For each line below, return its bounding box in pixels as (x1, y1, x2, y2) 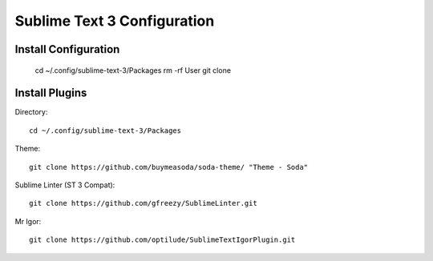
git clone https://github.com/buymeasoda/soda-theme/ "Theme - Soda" (29, 163, 309, 171)
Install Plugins (14, 86, 87, 100)
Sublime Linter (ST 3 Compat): (14, 180, 115, 190)
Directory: (14, 107, 48, 117)
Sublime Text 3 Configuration (14, 12, 215, 30)
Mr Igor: (14, 216, 42, 226)
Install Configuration (14, 42, 120, 56)
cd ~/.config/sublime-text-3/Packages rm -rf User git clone (34, 65, 232, 75)
